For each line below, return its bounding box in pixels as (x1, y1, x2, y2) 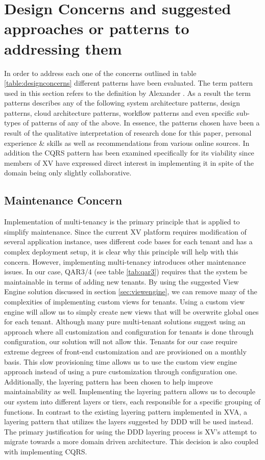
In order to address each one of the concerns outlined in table (4, 67, 197, 78)
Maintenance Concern (4, 192, 123, 208)
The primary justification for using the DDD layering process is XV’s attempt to (4, 426, 257, 437)
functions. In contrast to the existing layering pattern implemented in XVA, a (4, 406, 247, 417)
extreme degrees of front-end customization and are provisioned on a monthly (4, 346, 247, 356)
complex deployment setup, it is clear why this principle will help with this (4, 246, 238, 257)
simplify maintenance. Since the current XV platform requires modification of (4, 226, 247, 237)
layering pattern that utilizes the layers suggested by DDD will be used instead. (4, 416, 254, 427)
